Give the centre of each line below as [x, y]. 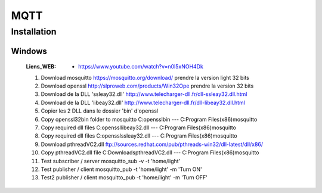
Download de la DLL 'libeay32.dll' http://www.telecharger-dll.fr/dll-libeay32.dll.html [143, 102]
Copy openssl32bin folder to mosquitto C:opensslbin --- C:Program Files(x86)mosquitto [149, 119]
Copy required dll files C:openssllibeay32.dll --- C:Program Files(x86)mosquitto [139, 127]
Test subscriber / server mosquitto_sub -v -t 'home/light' [111, 161]
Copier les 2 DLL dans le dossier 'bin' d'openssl [99, 111]
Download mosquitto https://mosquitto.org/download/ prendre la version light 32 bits [145, 77]
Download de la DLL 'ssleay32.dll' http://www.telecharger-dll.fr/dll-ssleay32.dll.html [144, 94]
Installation [34, 32]
